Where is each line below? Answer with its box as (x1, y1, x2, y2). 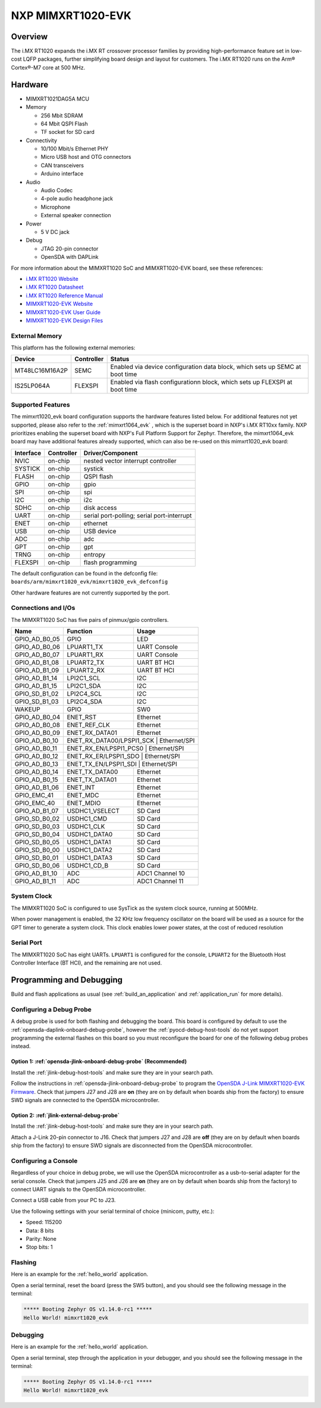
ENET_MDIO (67, 799, 101, 808)
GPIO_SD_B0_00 (14, 846, 60, 854)
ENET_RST (67, 713, 97, 721)
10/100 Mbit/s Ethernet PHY (40, 145, 109, 152)
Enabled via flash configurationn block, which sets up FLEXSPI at (110, 378, 292, 386)
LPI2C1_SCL (67, 674, 100, 683)
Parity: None (26, 1235, 56, 1242)
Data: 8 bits (26, 1226, 54, 1234)
